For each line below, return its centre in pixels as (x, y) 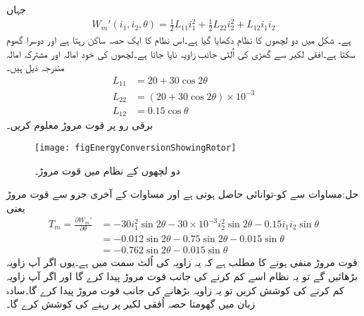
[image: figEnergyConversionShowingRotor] (136, 147)
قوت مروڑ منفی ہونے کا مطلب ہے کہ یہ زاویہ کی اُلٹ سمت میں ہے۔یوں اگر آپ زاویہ (182, 262)
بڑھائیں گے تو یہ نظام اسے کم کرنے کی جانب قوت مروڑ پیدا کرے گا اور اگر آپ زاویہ (182, 276)
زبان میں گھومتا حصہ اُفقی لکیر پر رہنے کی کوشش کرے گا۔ (131, 304)
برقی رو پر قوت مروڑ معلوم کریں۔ (80, 125)
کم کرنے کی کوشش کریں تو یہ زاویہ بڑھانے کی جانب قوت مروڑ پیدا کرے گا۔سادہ (175, 290)
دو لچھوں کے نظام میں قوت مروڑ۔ (107, 170)
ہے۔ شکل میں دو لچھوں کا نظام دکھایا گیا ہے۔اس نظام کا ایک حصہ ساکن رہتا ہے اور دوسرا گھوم (179, 39)
